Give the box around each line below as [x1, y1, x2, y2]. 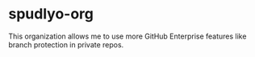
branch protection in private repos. [8, 39, 124, 49]
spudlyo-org [8, 5, 94, 23]
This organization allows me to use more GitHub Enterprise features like [8, 31, 247, 41]
